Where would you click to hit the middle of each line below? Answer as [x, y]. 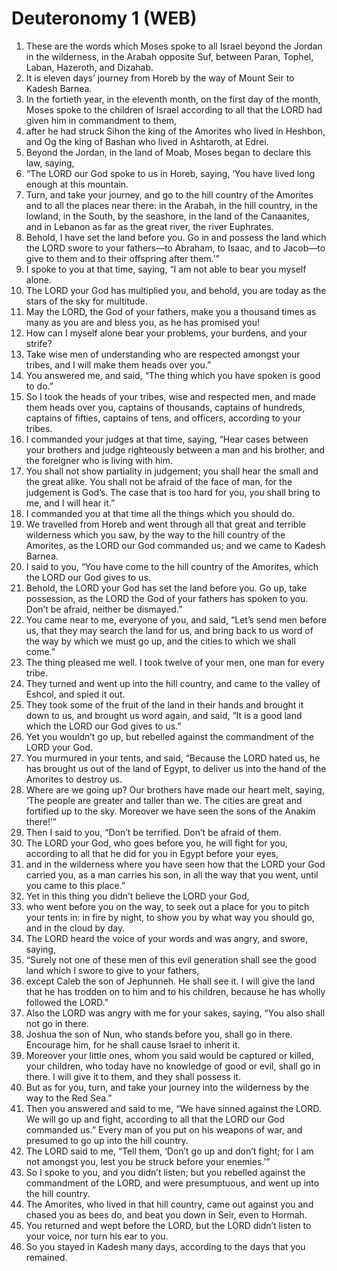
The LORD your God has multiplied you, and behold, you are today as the [176, 290]
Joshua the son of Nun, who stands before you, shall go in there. [159, 1034]
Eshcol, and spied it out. [75, 694]
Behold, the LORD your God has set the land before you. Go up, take [166, 588]
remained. [46, 1257]
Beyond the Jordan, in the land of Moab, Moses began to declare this [168, 152]
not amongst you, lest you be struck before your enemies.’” [148, 1161]
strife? [39, 343]
